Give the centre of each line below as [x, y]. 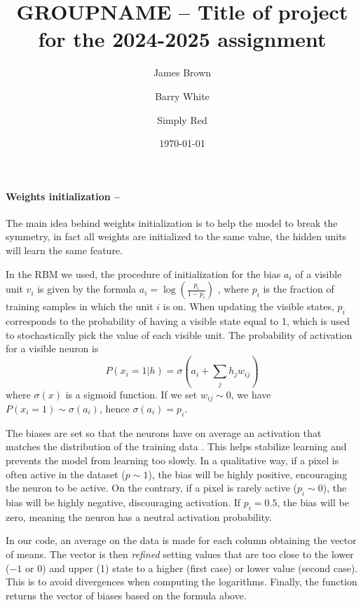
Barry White [182, 96]
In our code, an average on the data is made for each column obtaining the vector [181, 540]
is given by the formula [87, 289]
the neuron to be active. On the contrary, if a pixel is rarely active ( [151, 488]
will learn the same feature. [64, 250]
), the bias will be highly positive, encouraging [248, 474]
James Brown [182, 72]
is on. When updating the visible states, [248, 306]
